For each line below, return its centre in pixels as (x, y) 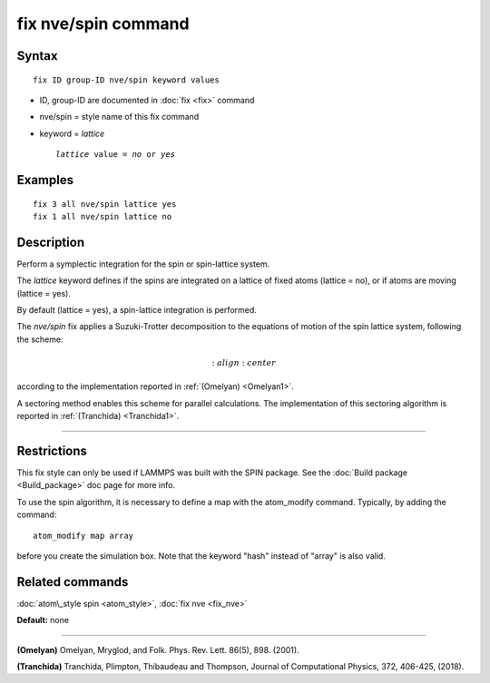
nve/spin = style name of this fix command (119, 117)
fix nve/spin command (103, 24)
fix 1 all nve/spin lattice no (103, 216)
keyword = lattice (72, 133)
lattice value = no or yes (116, 155)
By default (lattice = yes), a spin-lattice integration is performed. (137, 310)
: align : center (244, 362)
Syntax (37, 56)
